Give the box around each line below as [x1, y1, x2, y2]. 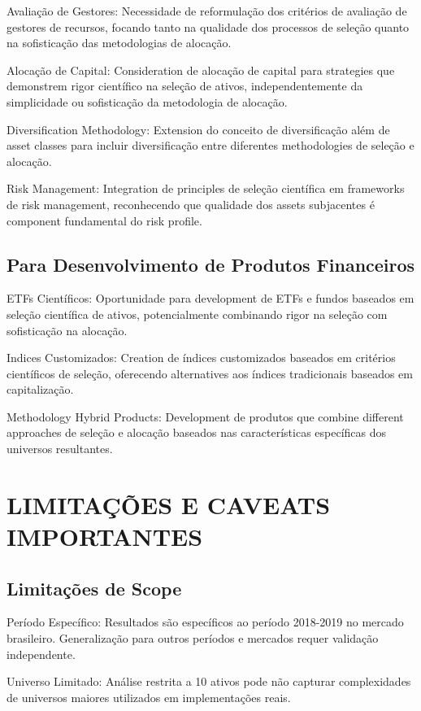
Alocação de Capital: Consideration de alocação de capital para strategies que [7, 61, 395, 78]
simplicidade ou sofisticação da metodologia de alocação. [7, 93, 288, 110]
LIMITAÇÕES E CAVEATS [7, 487, 331, 521]
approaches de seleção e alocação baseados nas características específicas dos [7, 424, 387, 441]
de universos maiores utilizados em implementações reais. [7, 688, 291, 705]
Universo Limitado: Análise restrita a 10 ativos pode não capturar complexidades [7, 673, 411, 690]
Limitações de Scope [7, 575, 182, 600]
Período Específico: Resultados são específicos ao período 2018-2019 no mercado [7, 613, 404, 630]
